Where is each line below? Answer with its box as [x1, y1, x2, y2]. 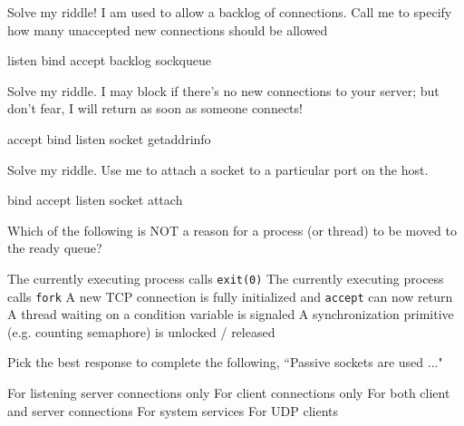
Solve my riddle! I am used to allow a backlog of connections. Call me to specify [7, 3, 452, 21]
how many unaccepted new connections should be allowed [7, 20, 328, 39]
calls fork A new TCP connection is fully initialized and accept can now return [7, 286, 453, 305]
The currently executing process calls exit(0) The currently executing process [7, 268, 444, 287]
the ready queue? [7, 238, 102, 257]
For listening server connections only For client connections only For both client [7, 383, 450, 402]
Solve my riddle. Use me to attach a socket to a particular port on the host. [7, 160, 429, 179]
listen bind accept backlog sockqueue [7, 51, 211, 70]
